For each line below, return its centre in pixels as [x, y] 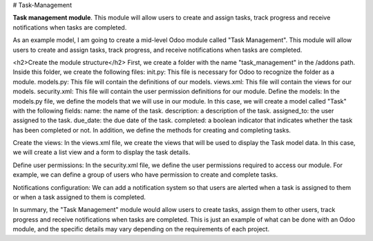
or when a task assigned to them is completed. [79, 197]
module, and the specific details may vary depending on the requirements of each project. [141, 229]
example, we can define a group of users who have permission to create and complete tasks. [145, 175]
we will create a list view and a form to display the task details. [102, 153]
